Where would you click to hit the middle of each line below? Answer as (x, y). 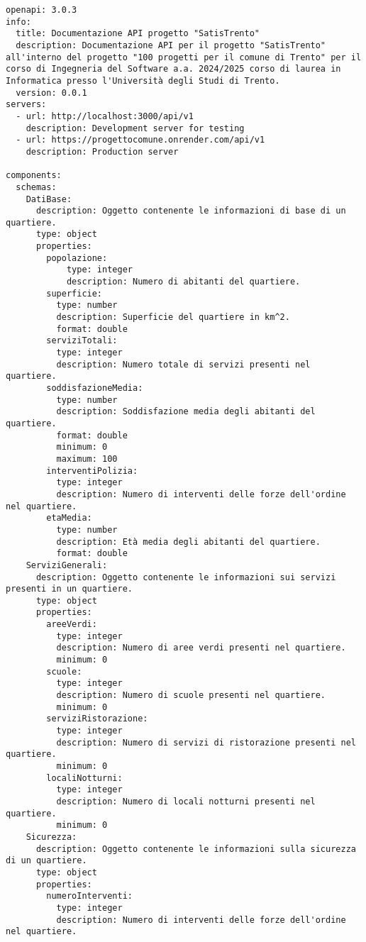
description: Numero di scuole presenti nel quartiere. (191, 696)
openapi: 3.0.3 (41, 10)
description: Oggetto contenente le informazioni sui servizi (186, 577)
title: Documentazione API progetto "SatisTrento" (138, 34)
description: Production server (102, 151)
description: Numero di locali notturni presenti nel (186, 801)
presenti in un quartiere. (69, 589)
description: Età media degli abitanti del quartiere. (188, 542)
